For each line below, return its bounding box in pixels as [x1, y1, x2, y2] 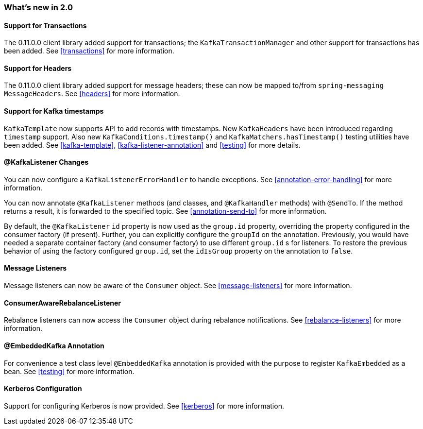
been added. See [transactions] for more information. [4, 47, 174, 55]
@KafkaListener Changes [4, 158, 89, 167]
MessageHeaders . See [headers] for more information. [4, 89, 180, 98]
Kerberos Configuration [4, 384, 82, 393]
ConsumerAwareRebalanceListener [4, 298, 121, 307]
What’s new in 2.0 [4, 2, 73, 12]
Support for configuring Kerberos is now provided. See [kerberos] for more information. [4, 401, 284, 410]
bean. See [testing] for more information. [4, 367, 135, 376]
